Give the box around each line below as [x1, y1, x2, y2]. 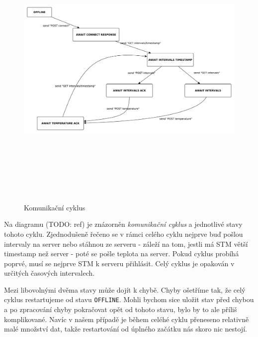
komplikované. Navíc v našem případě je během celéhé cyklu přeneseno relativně [4, 314, 249, 324]
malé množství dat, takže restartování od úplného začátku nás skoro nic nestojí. [4, 324, 247, 334]
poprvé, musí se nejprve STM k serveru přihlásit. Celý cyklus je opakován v [4, 258, 235, 268]
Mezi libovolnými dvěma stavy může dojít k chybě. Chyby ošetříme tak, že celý [4, 284, 246, 295]
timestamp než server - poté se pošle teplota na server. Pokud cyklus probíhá [4, 248, 239, 259]
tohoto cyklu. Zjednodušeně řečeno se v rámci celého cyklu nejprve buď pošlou [4, 228, 243, 239]
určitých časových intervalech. [4, 268, 95, 278]
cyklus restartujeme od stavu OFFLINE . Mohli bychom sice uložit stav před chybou [4, 294, 254, 305]
